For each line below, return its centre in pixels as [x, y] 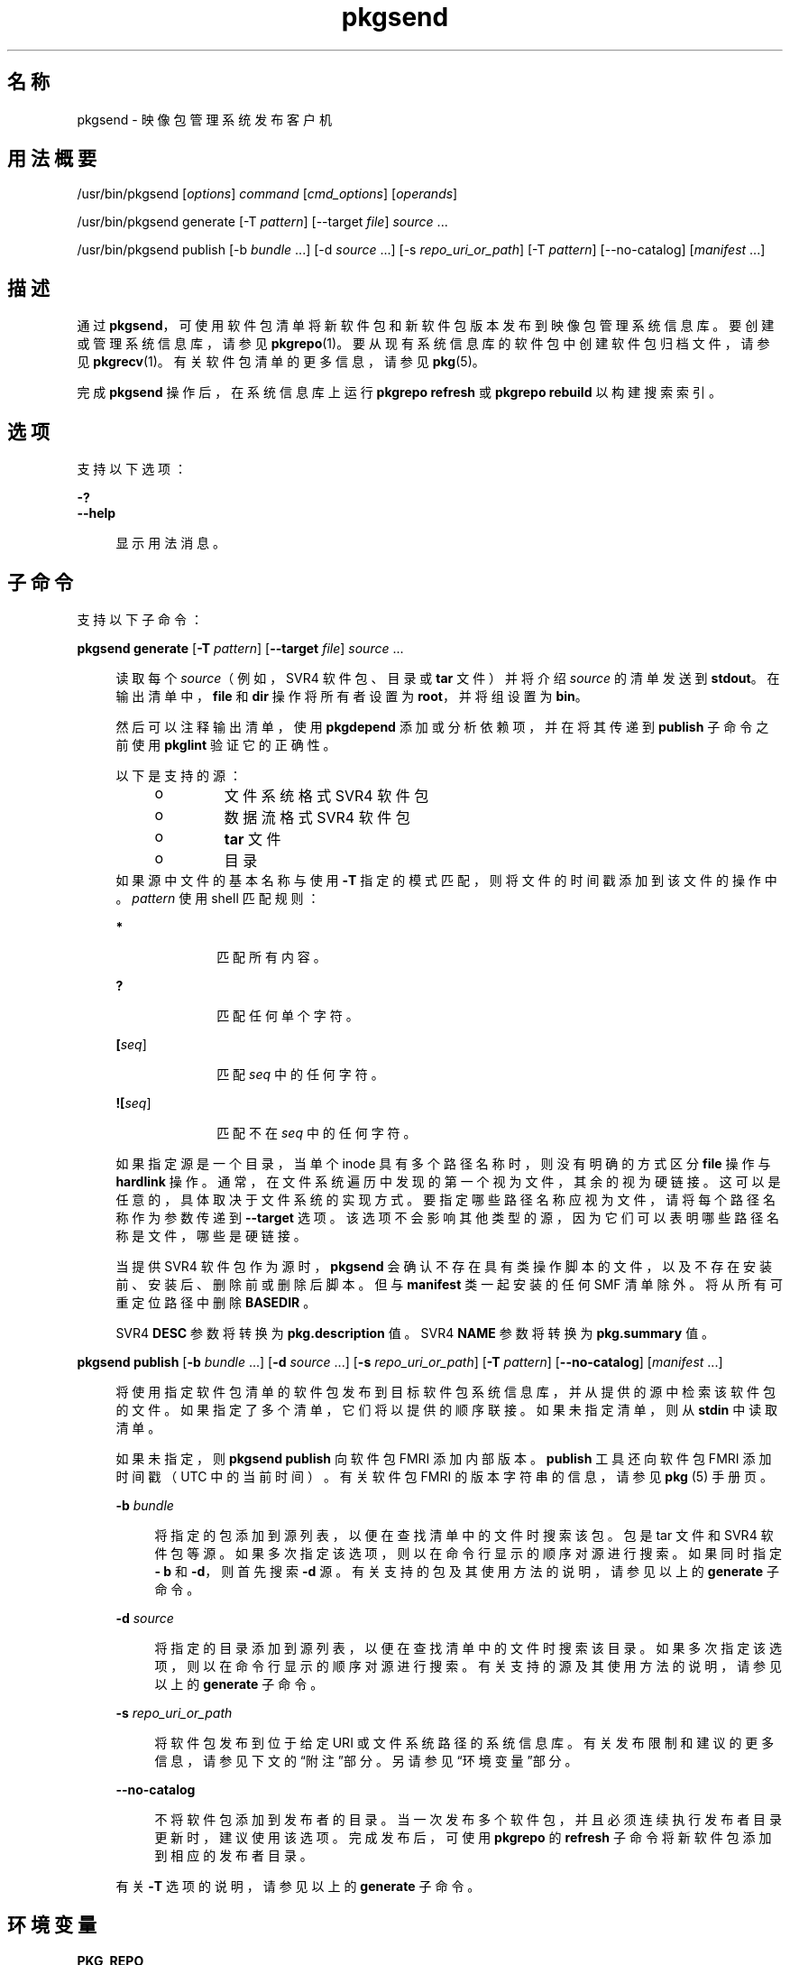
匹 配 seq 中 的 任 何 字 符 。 [300, 1074]
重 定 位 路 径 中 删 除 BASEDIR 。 [216, 1302]
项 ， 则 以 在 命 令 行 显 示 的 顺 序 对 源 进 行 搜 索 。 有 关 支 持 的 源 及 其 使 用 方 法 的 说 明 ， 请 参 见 [468, 1665]
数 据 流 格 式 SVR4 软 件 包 [317, 817]
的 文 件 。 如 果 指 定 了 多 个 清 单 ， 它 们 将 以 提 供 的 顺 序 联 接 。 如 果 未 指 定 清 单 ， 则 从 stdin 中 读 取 [447, 1409]
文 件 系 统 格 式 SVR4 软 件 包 [326, 795]
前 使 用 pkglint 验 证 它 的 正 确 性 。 [226, 744]
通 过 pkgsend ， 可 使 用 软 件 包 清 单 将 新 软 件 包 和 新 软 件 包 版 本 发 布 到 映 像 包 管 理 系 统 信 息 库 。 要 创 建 [426, 326]
